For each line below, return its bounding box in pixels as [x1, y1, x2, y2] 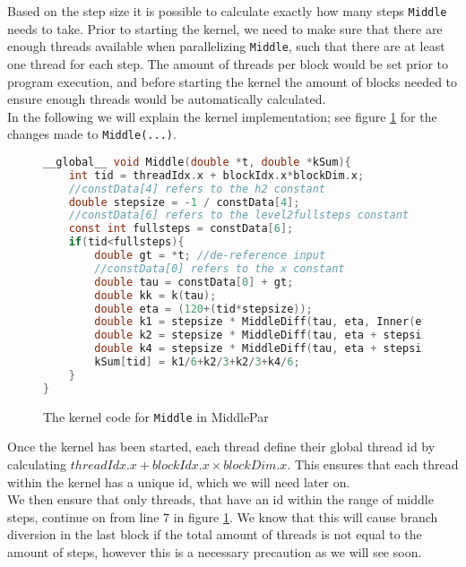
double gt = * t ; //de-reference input [94, 249, 326, 262]
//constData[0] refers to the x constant [94, 262, 345, 275]
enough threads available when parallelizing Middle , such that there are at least [7, 37, 445, 56]
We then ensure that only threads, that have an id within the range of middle [7, 490, 434, 509]
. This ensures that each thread [287, 454, 459, 473]
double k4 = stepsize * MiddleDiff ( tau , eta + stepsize [94, 342, 435, 356]
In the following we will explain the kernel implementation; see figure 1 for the [7, 107, 437, 125]
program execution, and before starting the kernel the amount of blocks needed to [7, 72, 458, 90]
